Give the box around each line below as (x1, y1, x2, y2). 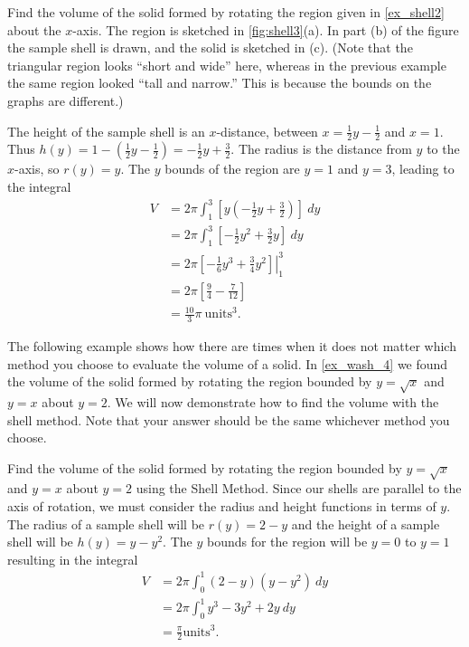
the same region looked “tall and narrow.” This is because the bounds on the (7, 73, 432, 92)
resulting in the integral (7, 549, 138, 568)
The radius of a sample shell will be (7, 514, 205, 533)
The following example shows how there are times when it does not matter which (7, 336, 456, 355)
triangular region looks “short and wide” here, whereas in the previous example (7, 55, 446, 74)
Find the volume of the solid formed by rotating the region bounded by (7, 458, 402, 477)
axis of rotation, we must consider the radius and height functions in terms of (7, 497, 436, 516)
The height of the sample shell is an (7, 121, 205, 140)
